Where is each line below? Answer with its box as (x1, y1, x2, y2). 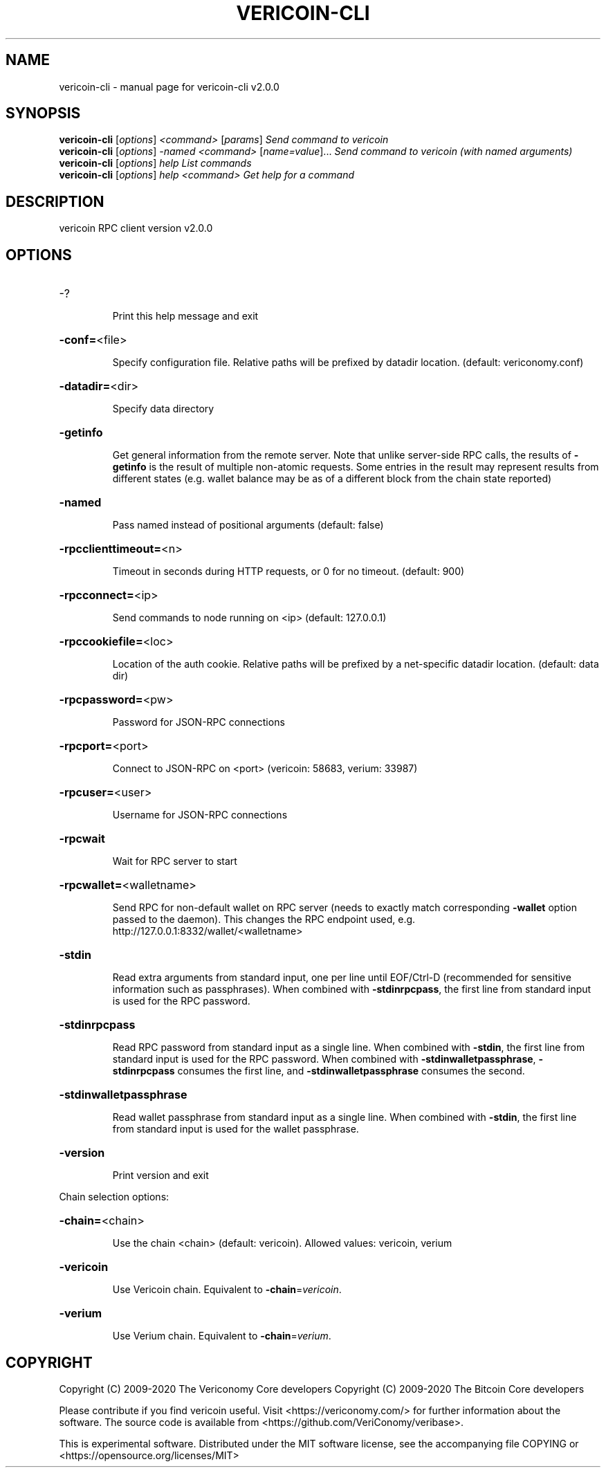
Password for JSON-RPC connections (112, 716, 285, 729)
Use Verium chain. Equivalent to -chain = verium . (112, 1330, 331, 1342)
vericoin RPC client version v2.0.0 (59, 222, 213, 235)
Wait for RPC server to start (112, 855, 237, 868)
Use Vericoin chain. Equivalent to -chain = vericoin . (112, 1283, 342, 1296)
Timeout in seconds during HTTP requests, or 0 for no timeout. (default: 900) (112, 565, 465, 578)
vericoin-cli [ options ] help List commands (59, 157, 252, 170)
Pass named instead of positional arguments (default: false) (112, 519, 384, 531)
